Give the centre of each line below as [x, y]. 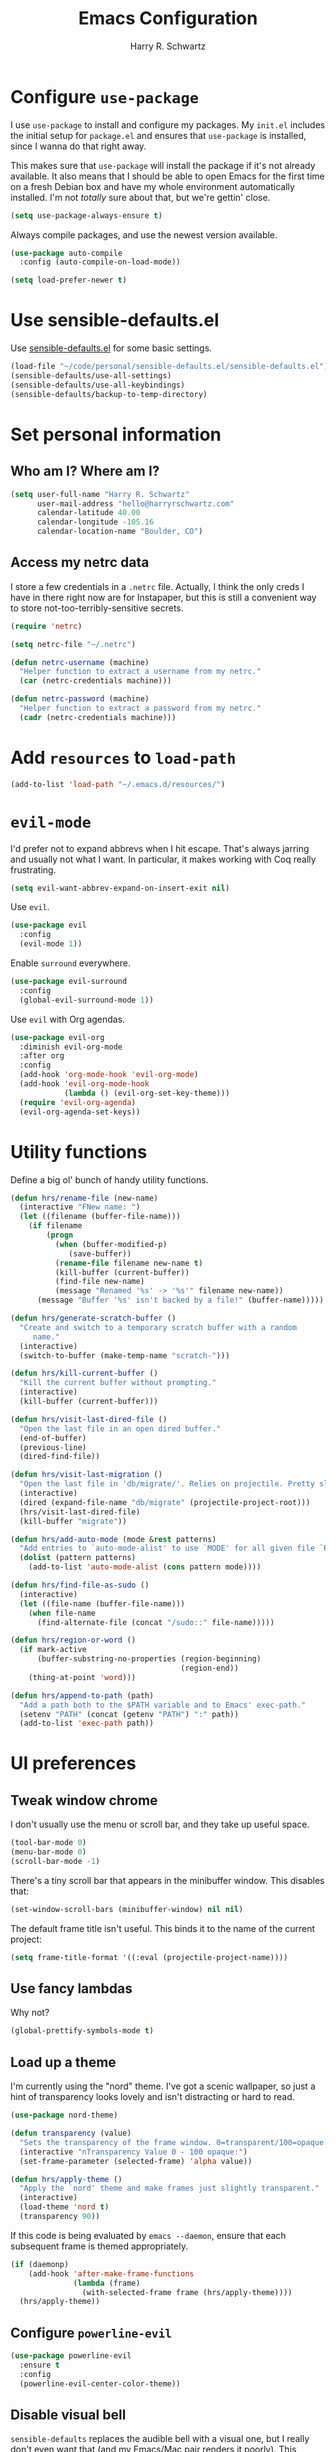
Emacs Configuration [168, 18]
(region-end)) [210, 1668]
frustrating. [33, 869]
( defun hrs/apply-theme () [66, 2179]
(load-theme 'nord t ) [64, 2207]
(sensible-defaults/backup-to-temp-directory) [109, 394]
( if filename [55, 1226]
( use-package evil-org [57, 1037]
